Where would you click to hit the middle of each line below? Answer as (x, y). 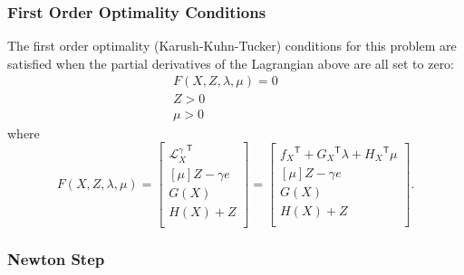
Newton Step (56, 258)
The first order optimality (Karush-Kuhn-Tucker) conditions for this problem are (232, 46)
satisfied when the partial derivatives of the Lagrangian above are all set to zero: (231, 63)
